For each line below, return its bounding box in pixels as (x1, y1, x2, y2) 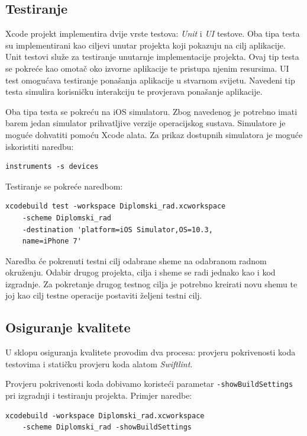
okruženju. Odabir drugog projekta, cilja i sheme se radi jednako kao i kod (5, 266, 276, 278)
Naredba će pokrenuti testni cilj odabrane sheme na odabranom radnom (5, 254, 267, 267)
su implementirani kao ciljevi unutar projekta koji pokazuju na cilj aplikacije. (5, 39, 286, 51)
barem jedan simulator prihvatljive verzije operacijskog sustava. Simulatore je (5, 117, 286, 129)
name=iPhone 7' (22, 237, 82, 246)
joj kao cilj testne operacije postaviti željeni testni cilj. (5, 289, 202, 302)
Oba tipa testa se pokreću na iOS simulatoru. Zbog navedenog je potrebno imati (5, 105, 298, 117)
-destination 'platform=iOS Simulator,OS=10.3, (22, 225, 213, 234)
